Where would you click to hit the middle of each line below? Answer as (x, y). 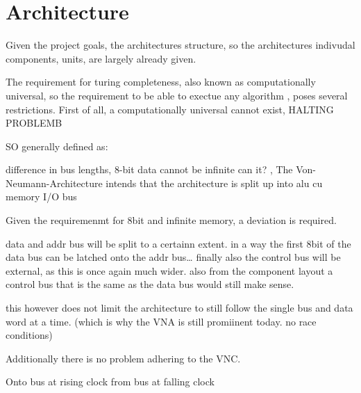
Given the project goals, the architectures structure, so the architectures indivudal (180, 45)
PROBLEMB (34, 123)
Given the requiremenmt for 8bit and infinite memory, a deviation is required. (171, 220)
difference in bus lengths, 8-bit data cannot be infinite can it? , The (149, 169)
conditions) (29, 335)
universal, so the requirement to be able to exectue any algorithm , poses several (177, 95)
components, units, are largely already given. (101, 58)
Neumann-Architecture (54, 183)
